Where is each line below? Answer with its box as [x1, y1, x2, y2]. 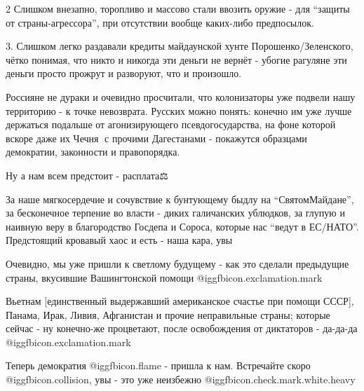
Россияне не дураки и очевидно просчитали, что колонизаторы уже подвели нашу [6, 89, 356, 104]
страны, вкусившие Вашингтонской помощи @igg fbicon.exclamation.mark [6, 270, 323, 284]
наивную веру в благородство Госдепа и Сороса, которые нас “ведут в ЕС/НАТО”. [6, 219, 359, 233]
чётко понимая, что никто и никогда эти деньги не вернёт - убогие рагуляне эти [6, 52, 347, 67]
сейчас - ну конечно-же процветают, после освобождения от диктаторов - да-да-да [6, 321, 358, 336]
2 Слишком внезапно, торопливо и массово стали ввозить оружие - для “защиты [6, 1, 350, 15]
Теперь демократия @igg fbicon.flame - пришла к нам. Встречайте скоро [6, 358, 311, 373]
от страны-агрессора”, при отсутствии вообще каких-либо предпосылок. [6, 15, 314, 29]
